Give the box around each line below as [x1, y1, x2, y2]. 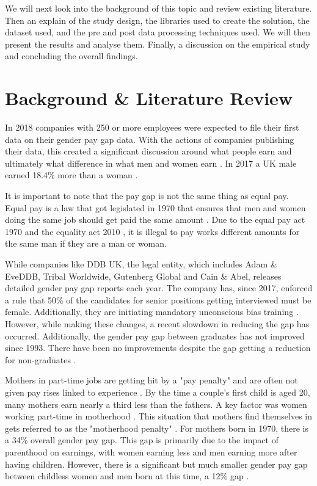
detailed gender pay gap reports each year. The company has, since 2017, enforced [5, 281, 313, 294]
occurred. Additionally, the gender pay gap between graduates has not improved [5, 329, 305, 342]
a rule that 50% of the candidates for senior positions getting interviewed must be [5, 293, 312, 306]
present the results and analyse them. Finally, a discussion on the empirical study [5, 37, 310, 50]
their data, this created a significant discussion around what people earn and [5, 145, 292, 158]
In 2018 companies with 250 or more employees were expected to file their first [5, 121, 299, 134]
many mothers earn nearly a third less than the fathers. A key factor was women [5, 397, 307, 410]
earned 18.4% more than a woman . [5, 169, 138, 181]
